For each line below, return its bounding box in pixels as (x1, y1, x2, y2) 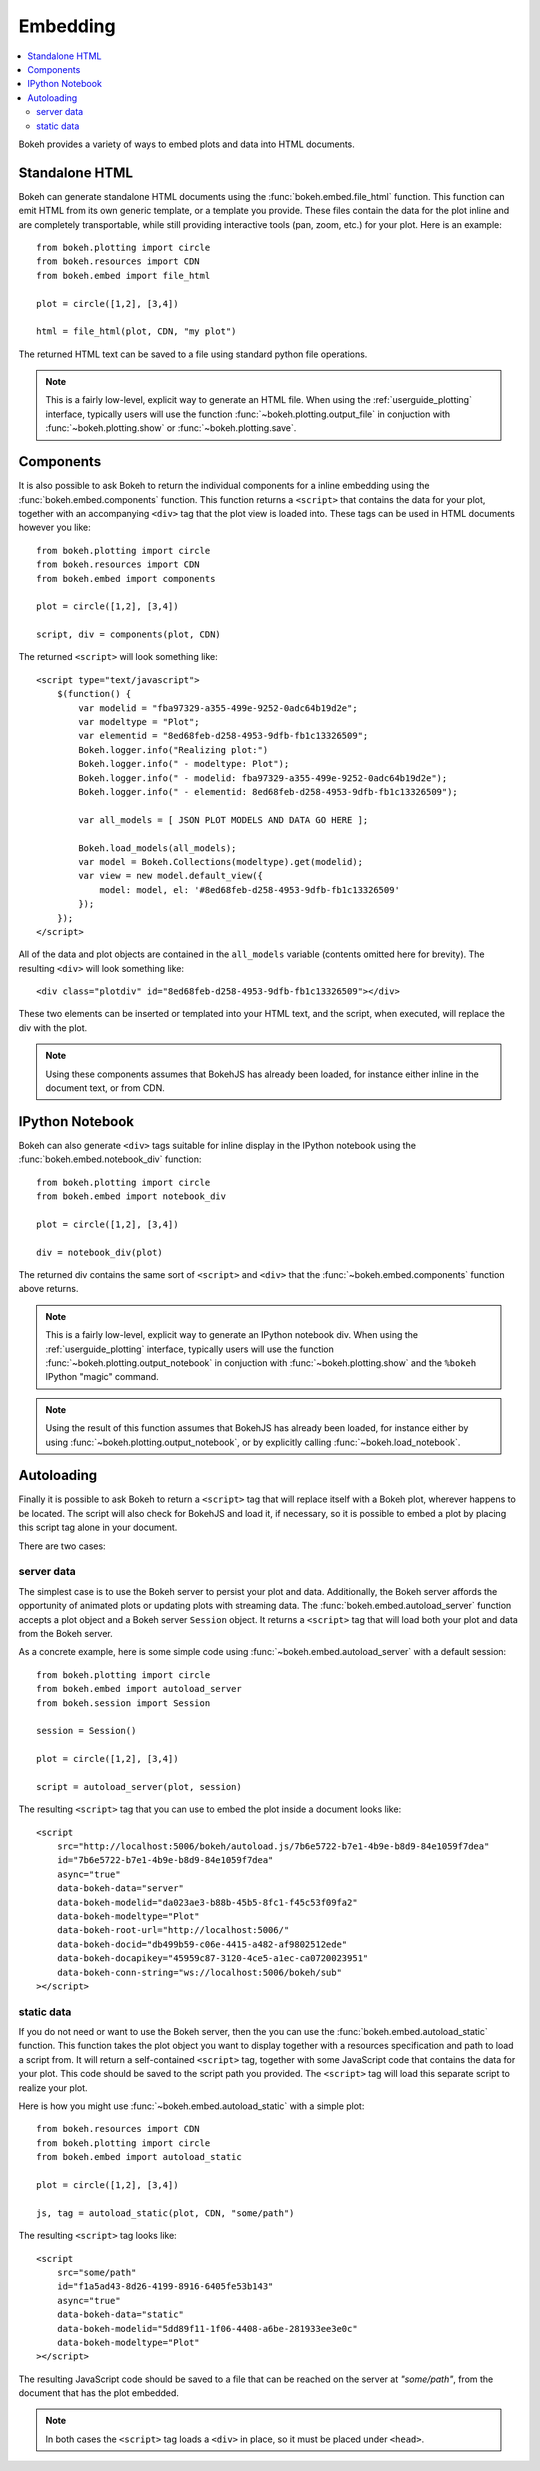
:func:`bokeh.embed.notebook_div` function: (18, 1153, 202, 1165)
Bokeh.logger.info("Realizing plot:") (78, 744, 269, 755)
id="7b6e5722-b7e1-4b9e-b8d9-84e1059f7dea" (56, 1855, 274, 1866)
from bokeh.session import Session (36, 1697, 211, 1709)
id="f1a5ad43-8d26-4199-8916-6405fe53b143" (56, 2281, 274, 2292)
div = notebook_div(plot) (36, 1246, 164, 1258)
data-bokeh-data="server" (56, 1883, 185, 1894)
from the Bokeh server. (18, 1627, 114, 1639)
